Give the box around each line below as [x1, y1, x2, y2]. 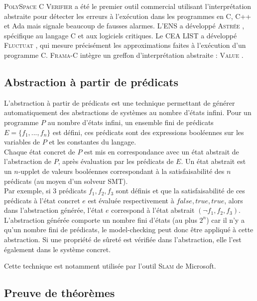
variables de [4, 137, 40, 147]
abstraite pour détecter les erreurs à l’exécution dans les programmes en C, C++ [4, 10, 252, 21]
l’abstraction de [4, 156, 52, 166]
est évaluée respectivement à [88, 195, 174, 205]
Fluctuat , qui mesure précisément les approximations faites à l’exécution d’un [4, 40, 246, 50]
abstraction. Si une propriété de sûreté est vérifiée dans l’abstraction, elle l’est [4, 234, 242, 245]
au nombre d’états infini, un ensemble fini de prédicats [47, 117, 214, 127]
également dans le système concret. [4, 244, 111, 254]
